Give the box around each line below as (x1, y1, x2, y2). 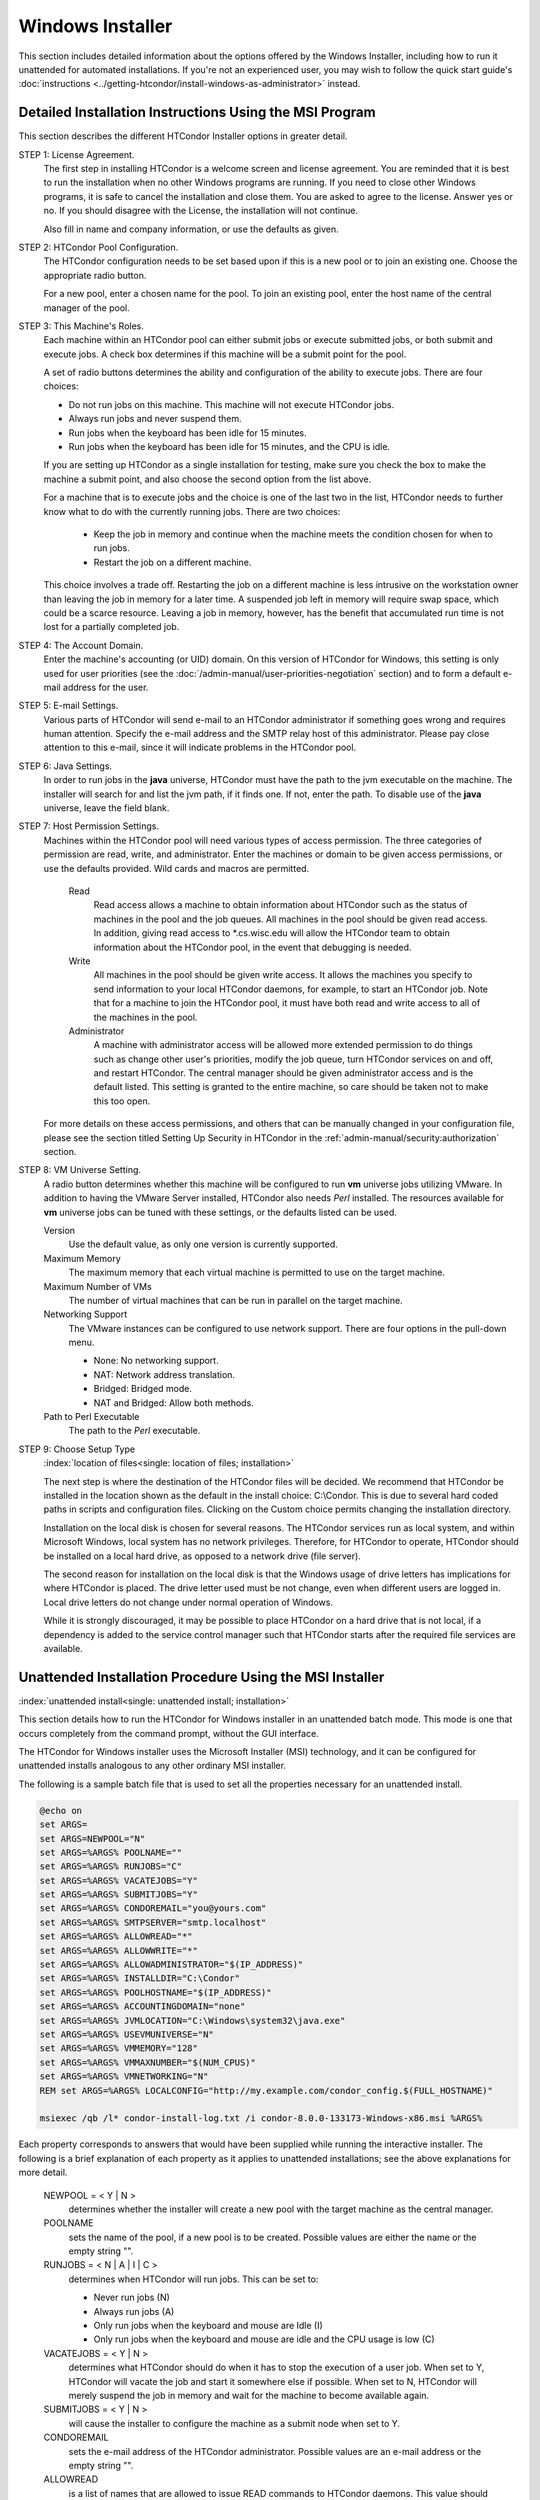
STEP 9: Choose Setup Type (18, 1443, 135, 1455)
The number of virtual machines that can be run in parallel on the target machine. (68, 1294, 404, 1306)
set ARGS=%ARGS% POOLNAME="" (39, 1846, 183, 1858)
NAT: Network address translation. (93, 1368, 235, 1380)
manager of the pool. (43, 301, 130, 314)
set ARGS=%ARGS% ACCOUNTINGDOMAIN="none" (39, 2001, 246, 2012)
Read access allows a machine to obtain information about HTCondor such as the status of (93, 899, 469, 911)
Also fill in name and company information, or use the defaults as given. (43, 223, 339, 235)
